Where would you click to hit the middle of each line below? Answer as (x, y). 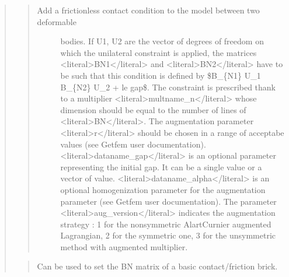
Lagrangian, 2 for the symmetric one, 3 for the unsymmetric (168, 235)
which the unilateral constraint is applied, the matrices (159, 52)
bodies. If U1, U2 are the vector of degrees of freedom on (162, 41)
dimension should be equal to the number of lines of (153, 109)
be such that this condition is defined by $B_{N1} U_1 (161, 75)
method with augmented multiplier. (124, 246)
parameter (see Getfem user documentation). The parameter (168, 201)
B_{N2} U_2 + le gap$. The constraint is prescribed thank (168, 87)
